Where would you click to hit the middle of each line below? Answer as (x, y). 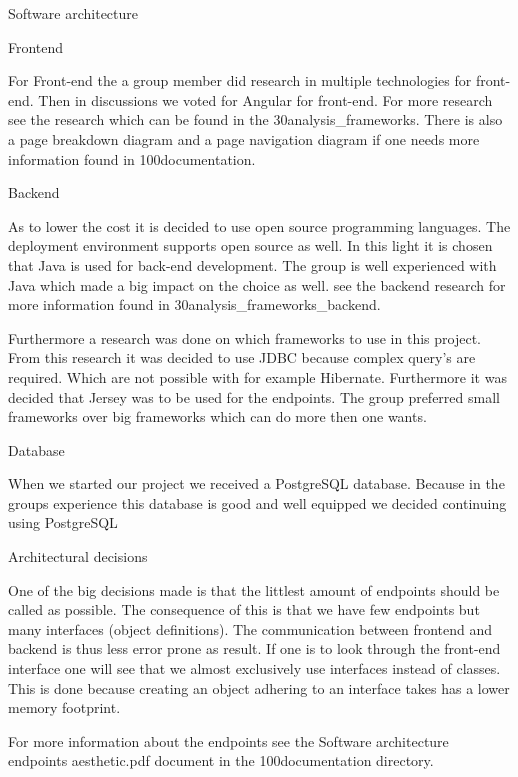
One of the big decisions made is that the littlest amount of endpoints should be (254, 589)
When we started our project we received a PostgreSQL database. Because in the (256, 483)
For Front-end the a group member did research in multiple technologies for (240, 80)
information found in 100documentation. (132, 158)
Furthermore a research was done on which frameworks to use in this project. (244, 337)
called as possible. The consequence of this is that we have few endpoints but (244, 609)
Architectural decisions (78, 556)
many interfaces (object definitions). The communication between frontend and (250, 628)
